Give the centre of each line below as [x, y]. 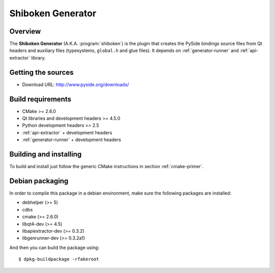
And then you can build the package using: [54, 248]
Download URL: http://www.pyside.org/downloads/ [76, 85]
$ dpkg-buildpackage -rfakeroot [59, 259]
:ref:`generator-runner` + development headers [72, 140]
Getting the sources [42, 72]
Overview [25, 31]
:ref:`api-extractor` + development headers [67, 132]
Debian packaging [39, 181]
